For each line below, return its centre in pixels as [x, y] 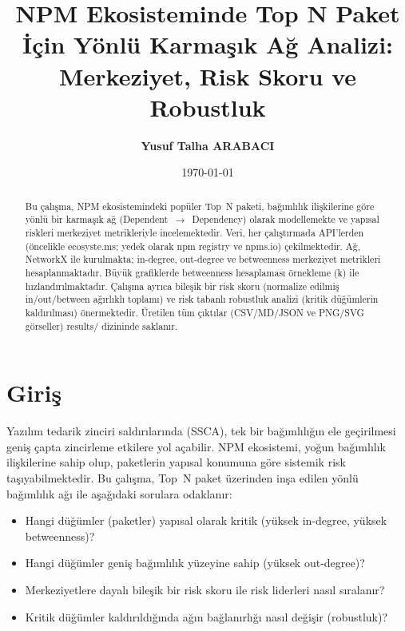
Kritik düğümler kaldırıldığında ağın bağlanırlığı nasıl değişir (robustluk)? [206, 616]
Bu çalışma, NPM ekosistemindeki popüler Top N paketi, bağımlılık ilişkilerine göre [200, 206]
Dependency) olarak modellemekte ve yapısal [286, 219]
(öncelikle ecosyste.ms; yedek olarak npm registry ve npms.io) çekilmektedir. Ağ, [193, 246]
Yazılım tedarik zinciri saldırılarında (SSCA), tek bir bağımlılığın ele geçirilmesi [201, 431]
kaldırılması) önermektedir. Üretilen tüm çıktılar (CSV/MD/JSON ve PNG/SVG [195, 312]
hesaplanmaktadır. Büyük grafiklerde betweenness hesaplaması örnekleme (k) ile [192, 272]
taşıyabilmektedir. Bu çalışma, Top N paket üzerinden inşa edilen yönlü [183, 477]
